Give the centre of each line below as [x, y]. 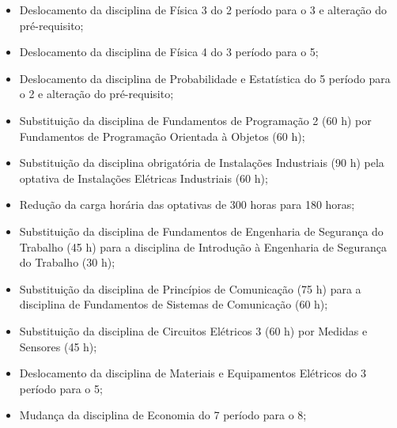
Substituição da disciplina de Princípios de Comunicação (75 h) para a [190, 288]
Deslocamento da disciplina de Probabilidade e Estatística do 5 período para [205, 78]
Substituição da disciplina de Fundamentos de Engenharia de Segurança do [201, 231]
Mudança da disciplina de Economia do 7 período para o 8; [163, 415]
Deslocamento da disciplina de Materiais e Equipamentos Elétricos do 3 [193, 373]
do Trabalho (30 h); [67, 262]
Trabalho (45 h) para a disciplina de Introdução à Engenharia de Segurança [203, 246]
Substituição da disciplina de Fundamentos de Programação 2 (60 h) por [195, 120]
